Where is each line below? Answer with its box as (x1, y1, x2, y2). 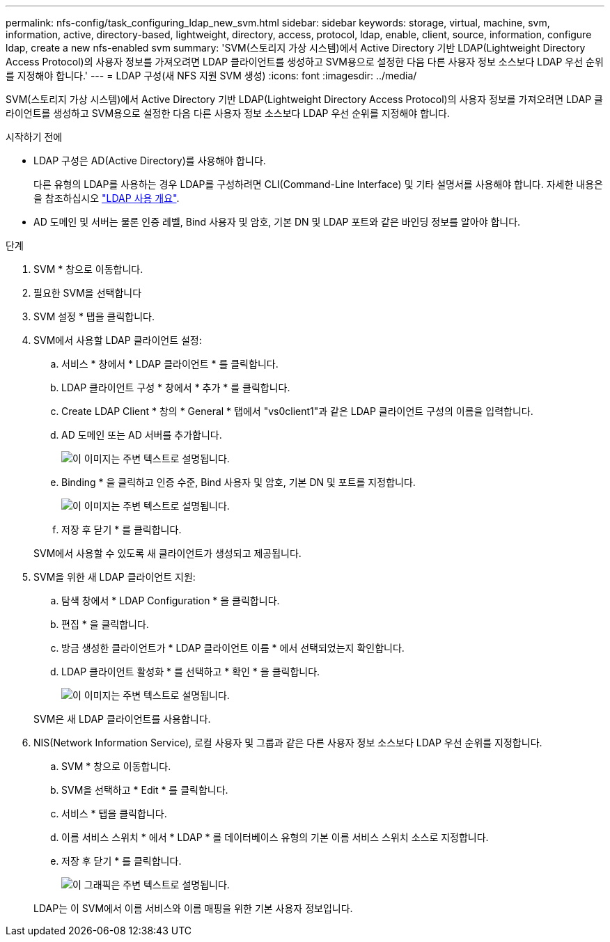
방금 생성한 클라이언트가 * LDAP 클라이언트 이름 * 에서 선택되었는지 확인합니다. (61, 642, 405, 654)
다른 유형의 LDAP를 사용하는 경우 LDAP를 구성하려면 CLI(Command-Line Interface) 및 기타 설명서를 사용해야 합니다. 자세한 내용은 (33, 178, 603, 190)
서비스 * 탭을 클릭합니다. (61, 808, 167, 819)
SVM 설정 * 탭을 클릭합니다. (33, 311, 155, 322)
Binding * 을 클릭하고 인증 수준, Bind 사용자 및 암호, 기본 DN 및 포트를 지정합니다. (61, 476, 416, 488)
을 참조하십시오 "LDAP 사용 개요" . (33, 192, 180, 204)
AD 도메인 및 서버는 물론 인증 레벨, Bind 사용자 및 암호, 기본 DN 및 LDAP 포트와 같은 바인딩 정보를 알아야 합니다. (33, 216, 521, 228)
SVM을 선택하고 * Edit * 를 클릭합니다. (61, 784, 228, 796)
